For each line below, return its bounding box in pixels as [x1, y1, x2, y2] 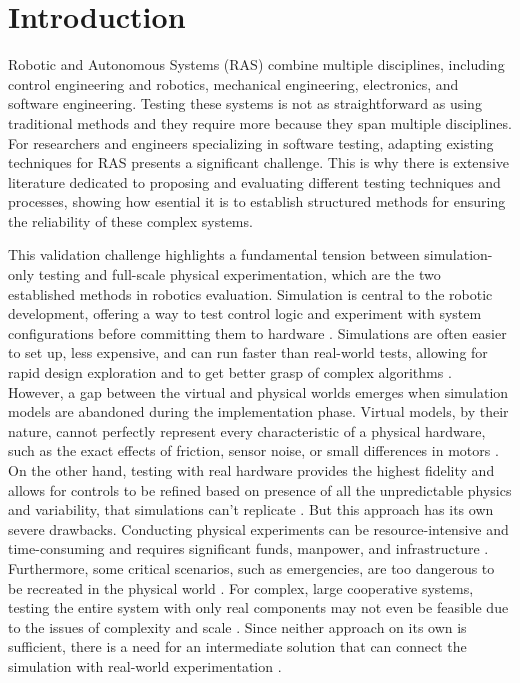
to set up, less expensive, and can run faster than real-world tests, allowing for [8, 342, 488, 363]
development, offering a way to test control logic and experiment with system [8, 303, 482, 324]
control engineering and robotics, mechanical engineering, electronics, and [8, 73, 459, 94]
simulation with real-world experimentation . [8, 655, 282, 676]
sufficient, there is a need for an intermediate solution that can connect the [8, 636, 467, 657]
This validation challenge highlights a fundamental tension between [8, 244, 420, 265]
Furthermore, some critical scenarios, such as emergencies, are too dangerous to [8, 557, 495, 578]
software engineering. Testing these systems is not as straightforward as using [8, 93, 482, 114]
